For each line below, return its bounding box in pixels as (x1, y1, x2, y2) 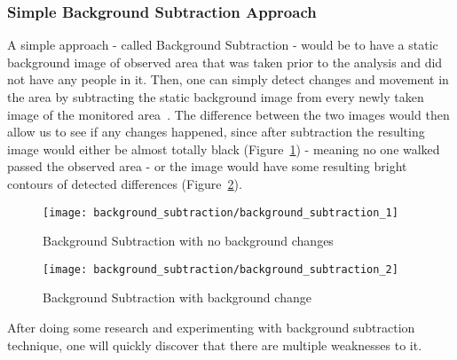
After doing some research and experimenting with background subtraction (7, 318, 415, 337)
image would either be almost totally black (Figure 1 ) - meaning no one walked (7, 139, 440, 158)
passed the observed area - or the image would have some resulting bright (7, 157, 407, 176)
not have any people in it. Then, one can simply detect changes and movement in (7, 70, 449, 89)
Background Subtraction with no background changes (43, 231, 334, 250)
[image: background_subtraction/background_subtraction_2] (43, 262, 398, 276)
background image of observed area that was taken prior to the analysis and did (7, 52, 443, 71)
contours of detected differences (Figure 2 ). (7, 174, 242, 192)
